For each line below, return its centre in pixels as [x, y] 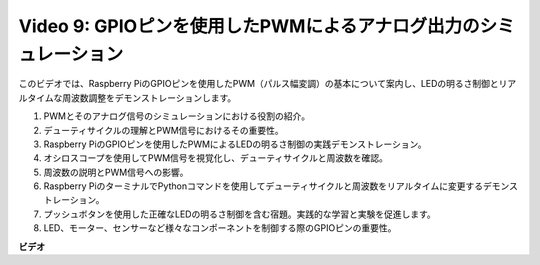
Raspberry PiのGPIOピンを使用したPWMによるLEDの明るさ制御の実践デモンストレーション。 [235, 144]
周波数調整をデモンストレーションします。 [149, 97]
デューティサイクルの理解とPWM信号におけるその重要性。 [163, 130]
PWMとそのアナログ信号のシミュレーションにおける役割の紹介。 [177, 116]
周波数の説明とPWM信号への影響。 [116, 172]
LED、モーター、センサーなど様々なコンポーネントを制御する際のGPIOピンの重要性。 [220, 228]
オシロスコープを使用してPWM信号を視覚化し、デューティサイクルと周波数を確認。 [216, 158]
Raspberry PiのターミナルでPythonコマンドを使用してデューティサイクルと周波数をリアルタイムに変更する [263, 186]
